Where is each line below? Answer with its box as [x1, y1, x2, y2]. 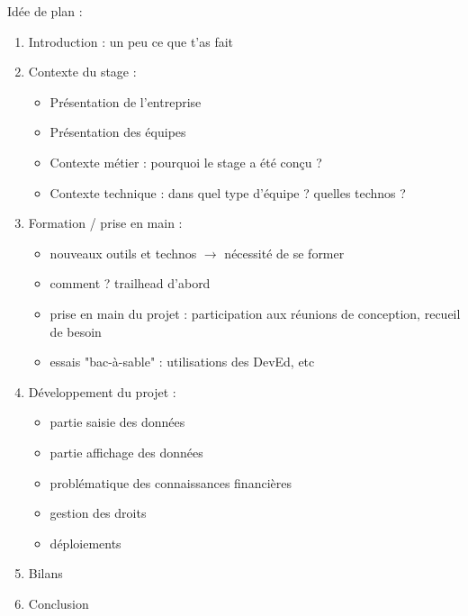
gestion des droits [49, 503, 147, 522]
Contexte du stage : [28, 62, 137, 81]
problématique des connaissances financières [49, 473, 292, 492]
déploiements [49, 533, 121, 552]
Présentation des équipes [49, 122, 186, 141]
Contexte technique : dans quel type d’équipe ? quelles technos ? [49, 183, 406, 202]
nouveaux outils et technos [49, 243, 197, 262]
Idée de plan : [7, 2, 83, 20]
